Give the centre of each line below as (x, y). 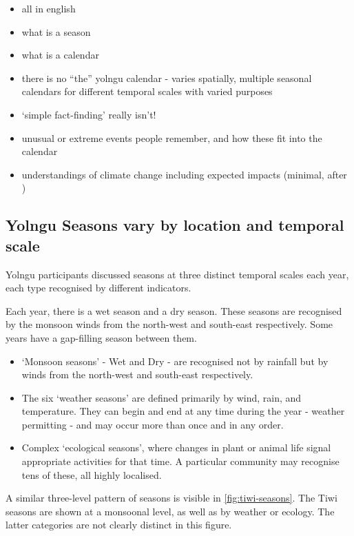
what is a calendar (60, 55)
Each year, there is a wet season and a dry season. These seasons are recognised (174, 310)
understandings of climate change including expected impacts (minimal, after (184, 174)
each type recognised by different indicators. (98, 288)
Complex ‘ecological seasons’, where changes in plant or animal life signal (176, 447)
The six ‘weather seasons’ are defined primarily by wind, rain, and (162, 397)
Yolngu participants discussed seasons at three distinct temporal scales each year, (177, 274)
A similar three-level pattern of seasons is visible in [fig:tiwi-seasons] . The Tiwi (171, 498)
